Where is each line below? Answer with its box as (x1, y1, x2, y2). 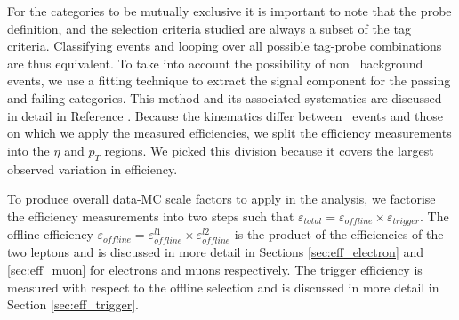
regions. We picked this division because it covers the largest (104, 140, 434, 159)
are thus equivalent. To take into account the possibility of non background (7, 53, 423, 72)
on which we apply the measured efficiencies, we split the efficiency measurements (7, 124, 452, 142)
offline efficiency (7, 225, 93, 244)
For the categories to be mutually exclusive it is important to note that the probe (7, 2, 452, 20)
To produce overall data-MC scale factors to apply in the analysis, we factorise (7, 189, 436, 208)
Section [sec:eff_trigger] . (7, 295, 139, 314)
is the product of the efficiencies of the (234, 225, 444, 244)
